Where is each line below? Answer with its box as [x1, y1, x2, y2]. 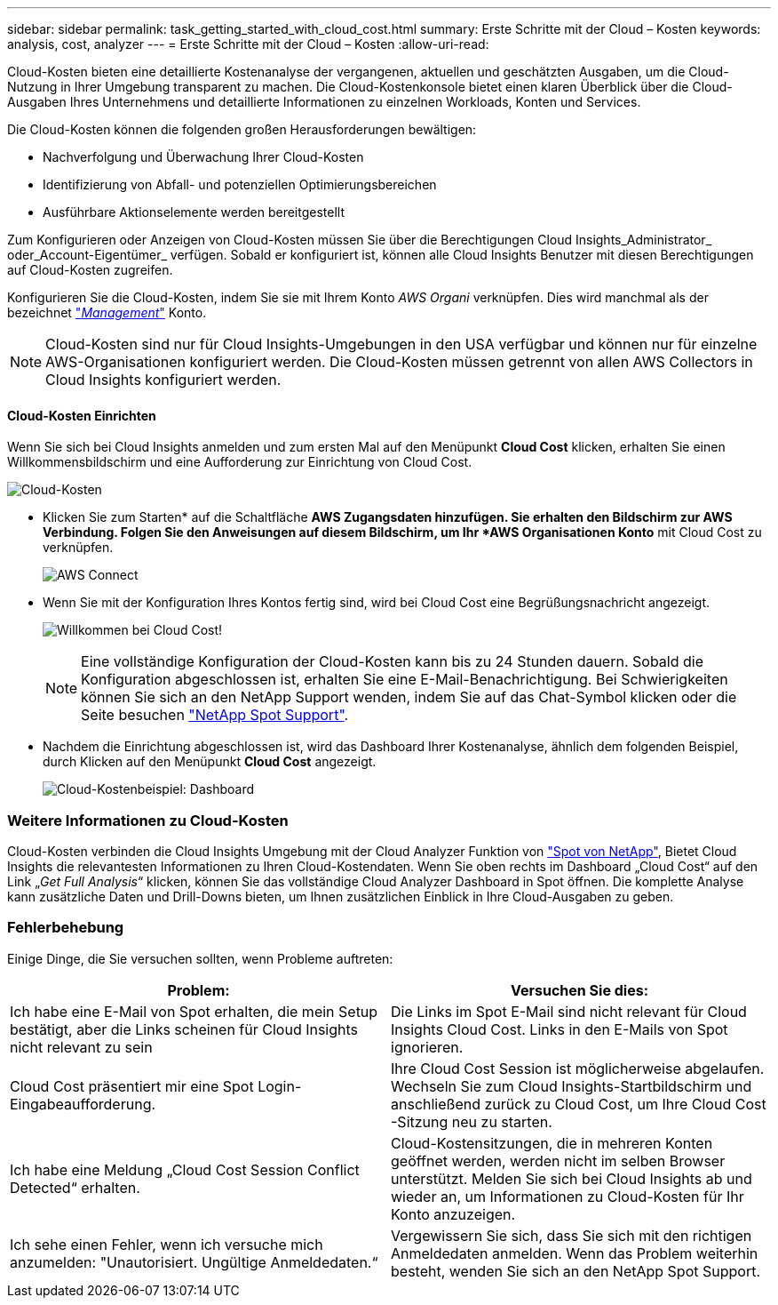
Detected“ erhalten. [10, 1178, 140, 1197]
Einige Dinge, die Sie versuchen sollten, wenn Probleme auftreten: [7, 950, 393, 966]
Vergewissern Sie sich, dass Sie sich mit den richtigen [391, 1226, 752, 1245]
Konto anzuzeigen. [391, 1205, 516, 1223]
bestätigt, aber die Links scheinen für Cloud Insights [10, 1020, 359, 1038]
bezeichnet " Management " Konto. [7, 305, 207, 320]
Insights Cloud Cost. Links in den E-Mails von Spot [391, 1020, 728, 1038]
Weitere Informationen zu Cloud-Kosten [7, 811, 289, 829]
